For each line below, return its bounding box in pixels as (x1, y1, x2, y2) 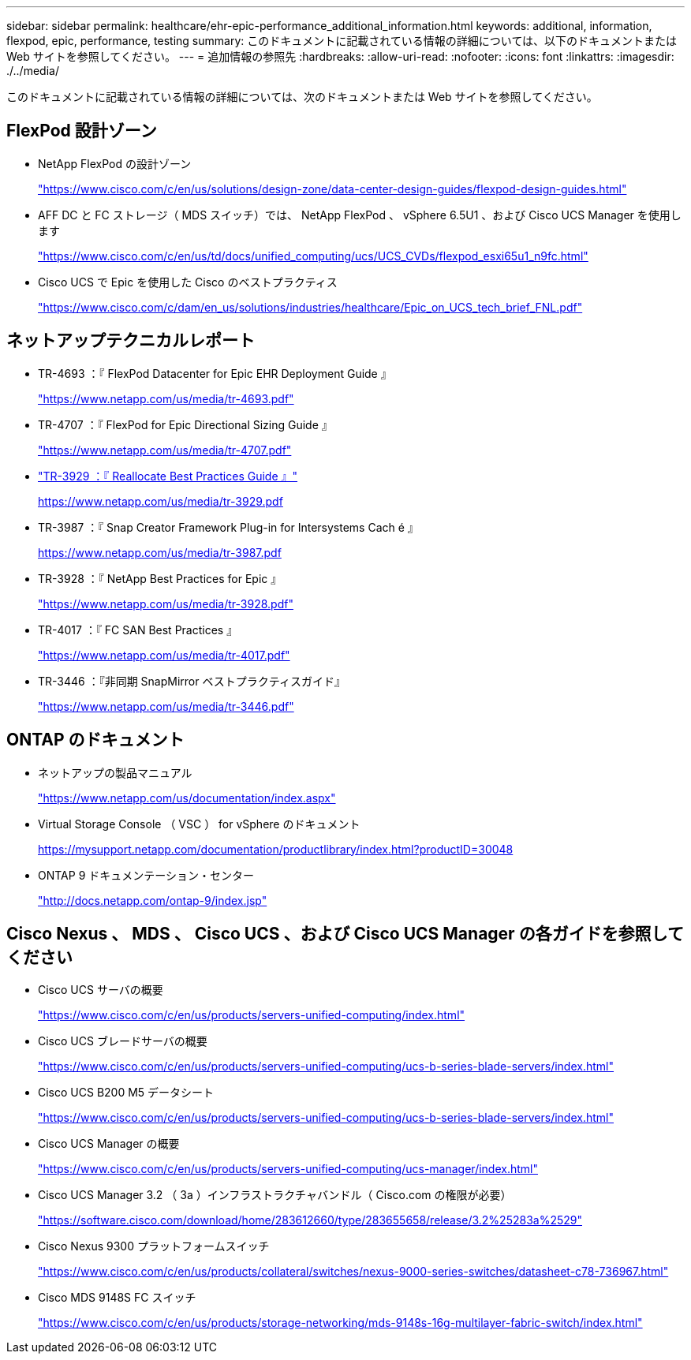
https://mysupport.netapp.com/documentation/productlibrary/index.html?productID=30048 (38, 842, 514, 856)
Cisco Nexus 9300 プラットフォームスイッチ (38, 1239, 270, 1254)
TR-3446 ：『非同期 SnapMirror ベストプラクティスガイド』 (38, 674, 345, 688)
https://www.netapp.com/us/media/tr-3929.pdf (38, 494, 283, 508)
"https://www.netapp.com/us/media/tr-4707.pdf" (38, 443, 292, 457)
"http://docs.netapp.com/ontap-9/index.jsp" (38, 893, 267, 907)
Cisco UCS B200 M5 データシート (38, 1085, 215, 1100)
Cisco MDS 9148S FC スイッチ (38, 1291, 196, 1305)
